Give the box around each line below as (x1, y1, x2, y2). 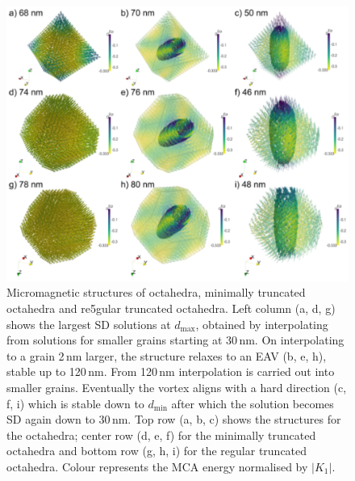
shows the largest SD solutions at (6, 315, 171, 332)
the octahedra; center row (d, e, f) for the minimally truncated (6, 426, 316, 443)
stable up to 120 (6, 363, 86, 380)
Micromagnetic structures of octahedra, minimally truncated (6, 284, 306, 301)
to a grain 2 (6, 347, 65, 364)
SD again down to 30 (6, 411, 111, 428)
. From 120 (103, 363, 157, 380)
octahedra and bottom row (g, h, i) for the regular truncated (6, 442, 307, 459)
